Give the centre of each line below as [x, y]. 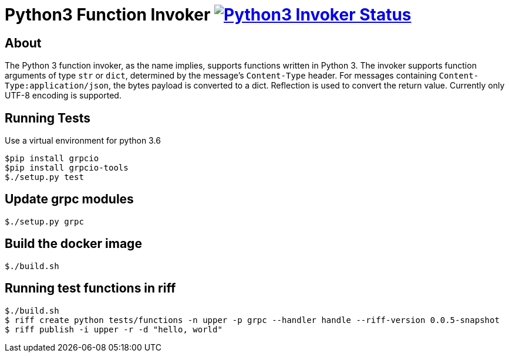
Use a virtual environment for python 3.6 [83, 141]
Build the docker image [73, 244]
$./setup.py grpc [44, 221]
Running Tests [48, 118]
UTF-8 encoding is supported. [63, 96]
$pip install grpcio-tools [67, 168]
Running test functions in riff [90, 288]
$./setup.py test [44, 177]
